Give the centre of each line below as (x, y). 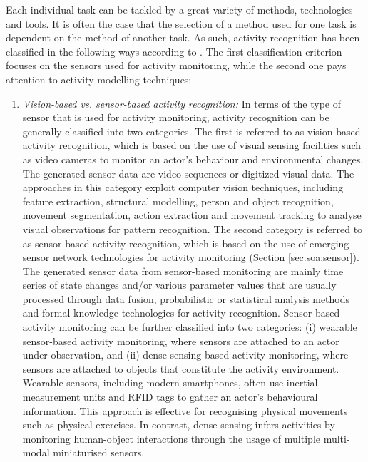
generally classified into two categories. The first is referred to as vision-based (191, 131)
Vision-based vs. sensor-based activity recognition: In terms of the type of (182, 103)
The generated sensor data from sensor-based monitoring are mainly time (183, 271)
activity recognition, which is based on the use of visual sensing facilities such (192, 145)
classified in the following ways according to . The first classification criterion (174, 51)
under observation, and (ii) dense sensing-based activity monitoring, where (185, 355)
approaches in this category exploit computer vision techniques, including (183, 187)
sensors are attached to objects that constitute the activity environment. (181, 368)
